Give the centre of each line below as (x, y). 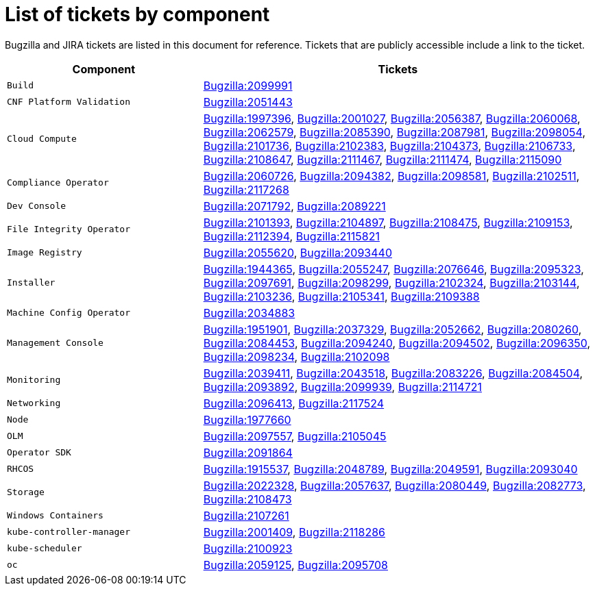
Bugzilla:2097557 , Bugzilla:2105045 (295, 436)
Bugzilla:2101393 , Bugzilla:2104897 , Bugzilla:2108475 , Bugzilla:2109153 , (388, 222)
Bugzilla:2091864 (248, 452)
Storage (26, 492)
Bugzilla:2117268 (246, 189)
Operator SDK (39, 453)
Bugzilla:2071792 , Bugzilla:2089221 (294, 206)
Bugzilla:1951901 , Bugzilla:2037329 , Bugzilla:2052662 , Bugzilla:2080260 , (392, 329)
